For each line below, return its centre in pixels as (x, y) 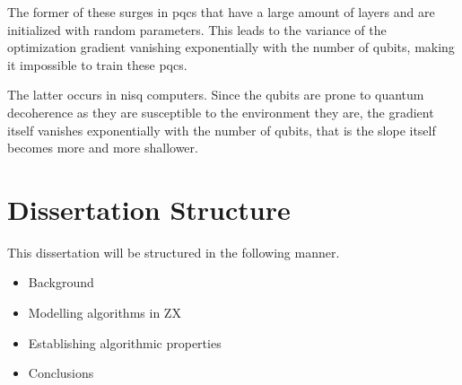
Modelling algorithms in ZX (105, 313)
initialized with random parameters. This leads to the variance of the (197, 29)
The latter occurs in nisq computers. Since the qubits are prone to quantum (216, 95)
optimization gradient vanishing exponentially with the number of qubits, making (231, 47)
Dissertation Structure (149, 209)
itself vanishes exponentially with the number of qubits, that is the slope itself (222, 130)
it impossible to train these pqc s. (97, 64)
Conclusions (61, 373)
